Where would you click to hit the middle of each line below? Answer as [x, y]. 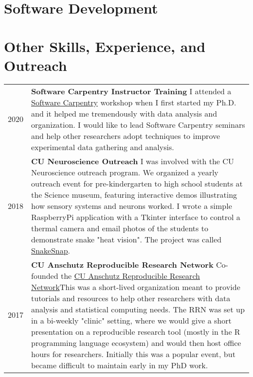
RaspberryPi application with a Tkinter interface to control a [136, 217]
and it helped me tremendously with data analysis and [124, 113]
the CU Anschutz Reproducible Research [130, 275]
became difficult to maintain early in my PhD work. [120, 365]
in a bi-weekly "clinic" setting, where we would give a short [131, 320]
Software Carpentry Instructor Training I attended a [131, 91]
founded [45, 275]
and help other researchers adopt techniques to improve [126, 136]
